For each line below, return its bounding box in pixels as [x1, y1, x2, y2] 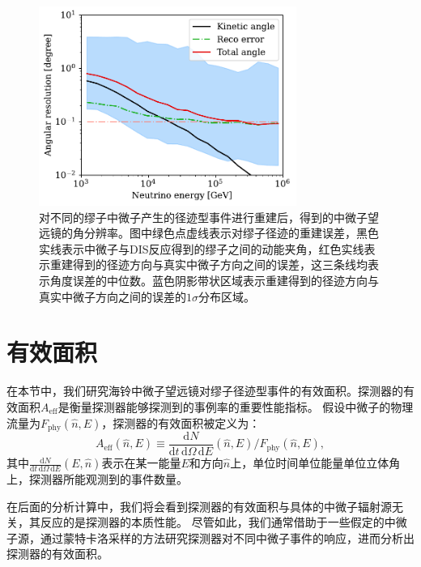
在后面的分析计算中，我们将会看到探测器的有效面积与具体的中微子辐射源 [6, 497, 392, 514]
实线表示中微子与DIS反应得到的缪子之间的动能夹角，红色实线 [39, 240, 364, 257]
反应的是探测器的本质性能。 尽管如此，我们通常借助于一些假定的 [40, 514, 385, 531]
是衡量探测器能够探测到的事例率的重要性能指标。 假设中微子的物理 [57, 398, 414, 415]
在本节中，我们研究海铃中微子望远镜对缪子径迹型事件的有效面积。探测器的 [6, 382, 403, 399]
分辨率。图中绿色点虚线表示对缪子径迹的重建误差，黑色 [83, 224, 379, 241]
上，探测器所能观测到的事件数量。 [6, 471, 188, 488]
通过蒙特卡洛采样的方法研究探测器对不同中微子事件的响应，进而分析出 [40, 529, 415, 546]
